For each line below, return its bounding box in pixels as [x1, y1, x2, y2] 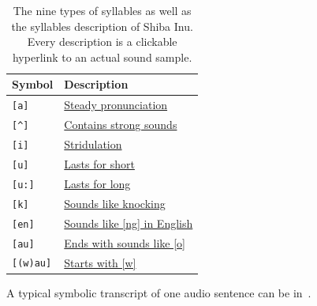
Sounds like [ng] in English [64, 214, 193, 231]
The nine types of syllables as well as [13, 2, 192, 18]
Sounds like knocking [64, 195, 166, 211]
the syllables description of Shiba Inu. [11, 17, 193, 34]
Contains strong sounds [64, 116, 177, 133]
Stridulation [64, 136, 122, 153]
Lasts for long [64, 175, 131, 191]
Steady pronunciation [64, 96, 168, 113]
